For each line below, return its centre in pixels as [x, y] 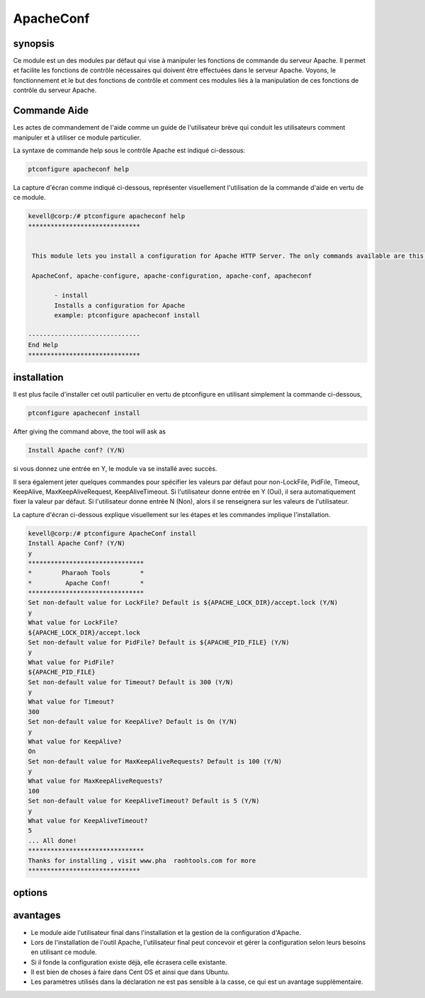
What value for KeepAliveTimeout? [88, 821]
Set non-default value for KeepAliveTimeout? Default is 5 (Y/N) [144, 801]
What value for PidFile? [71, 662]
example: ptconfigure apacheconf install [127, 316]
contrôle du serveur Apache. [55, 90]
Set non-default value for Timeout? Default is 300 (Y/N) [131, 682]
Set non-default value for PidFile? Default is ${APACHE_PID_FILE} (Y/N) [159, 642]
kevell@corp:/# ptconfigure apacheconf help [107, 216]
